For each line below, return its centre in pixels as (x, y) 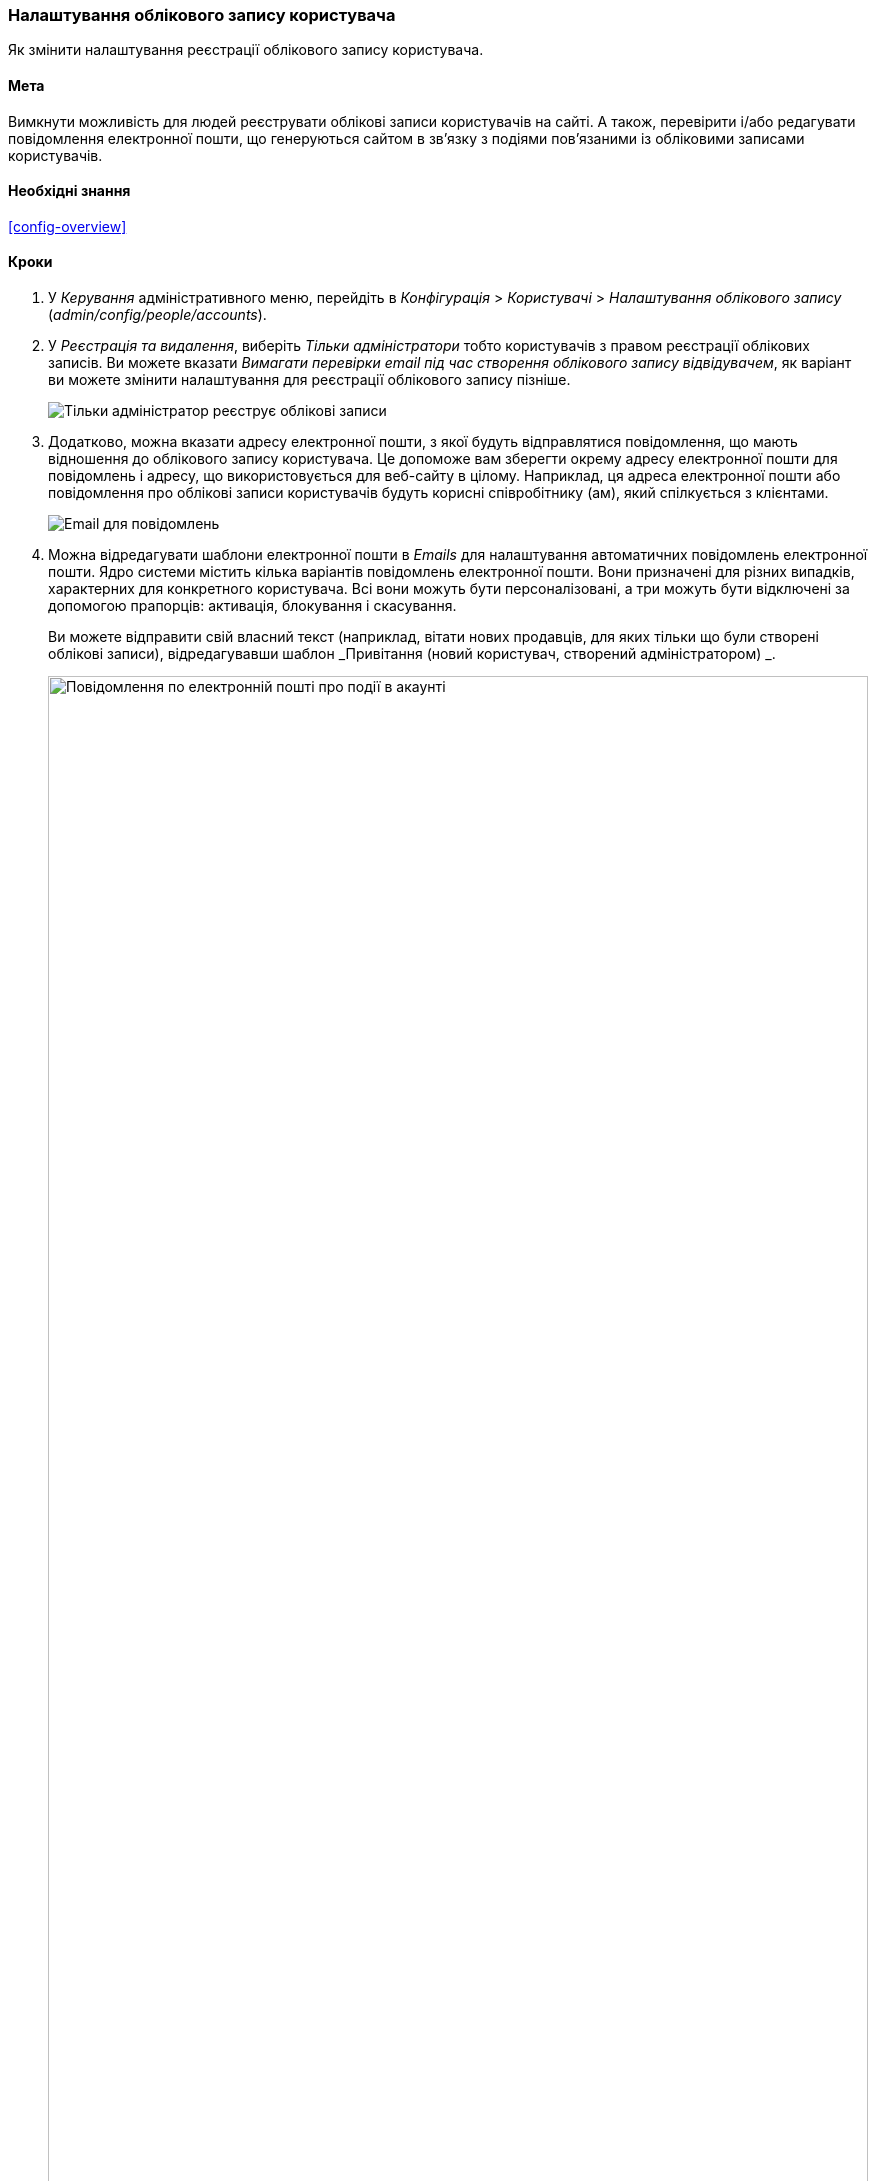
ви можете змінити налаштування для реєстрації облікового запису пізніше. (309, 380)
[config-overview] (67, 226)
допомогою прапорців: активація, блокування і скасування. (252, 606)
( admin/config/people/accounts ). (157, 315)
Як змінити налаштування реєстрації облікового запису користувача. (246, 50)
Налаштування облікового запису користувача (202, 15)
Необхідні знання (69, 191)
